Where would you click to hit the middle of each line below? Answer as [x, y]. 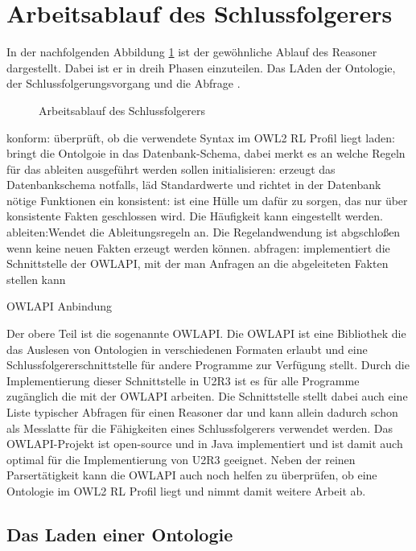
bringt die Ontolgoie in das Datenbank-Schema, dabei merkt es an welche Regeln [206, 153]
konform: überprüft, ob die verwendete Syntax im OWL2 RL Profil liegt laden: [201, 137]
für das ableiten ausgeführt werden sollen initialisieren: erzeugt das [171, 169]
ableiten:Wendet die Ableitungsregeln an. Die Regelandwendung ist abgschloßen [204, 232]
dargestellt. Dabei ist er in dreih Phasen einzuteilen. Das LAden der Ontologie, [201, 67]
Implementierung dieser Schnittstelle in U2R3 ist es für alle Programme [183, 380]
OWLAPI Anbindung [60, 306]
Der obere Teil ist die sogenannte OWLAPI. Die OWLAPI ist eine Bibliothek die [206, 333]
